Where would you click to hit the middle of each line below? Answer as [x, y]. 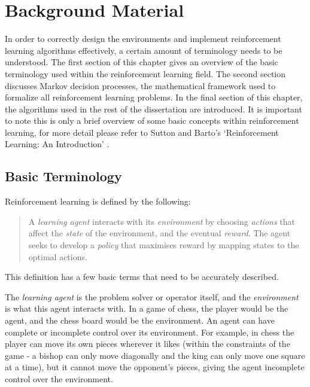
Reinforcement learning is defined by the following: [98, 201]
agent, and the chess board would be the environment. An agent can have [140, 320]
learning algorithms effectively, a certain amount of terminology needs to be [144, 50]
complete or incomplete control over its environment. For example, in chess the [150, 332]
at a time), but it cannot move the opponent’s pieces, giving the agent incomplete [155, 367]
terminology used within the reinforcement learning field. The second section [145, 73]
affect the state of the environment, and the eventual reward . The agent [159, 233]
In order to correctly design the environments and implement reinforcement [143, 39]
